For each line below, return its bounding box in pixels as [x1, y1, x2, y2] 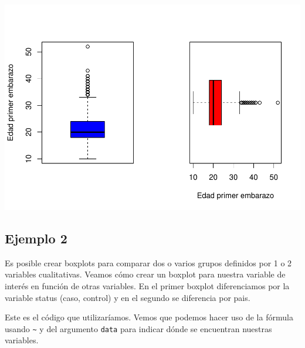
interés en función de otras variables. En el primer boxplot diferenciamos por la [5, 279, 290, 292]
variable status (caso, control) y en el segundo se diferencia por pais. [5, 291, 250, 303]
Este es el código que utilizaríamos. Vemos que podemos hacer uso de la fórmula [5, 311, 293, 323]
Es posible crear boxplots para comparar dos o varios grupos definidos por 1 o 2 [5, 256, 292, 269]
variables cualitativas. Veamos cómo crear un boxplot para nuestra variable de [5, 268, 286, 280]
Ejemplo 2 [5, 229, 67, 247]
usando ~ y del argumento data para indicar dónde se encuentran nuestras [5, 322, 272, 334]
